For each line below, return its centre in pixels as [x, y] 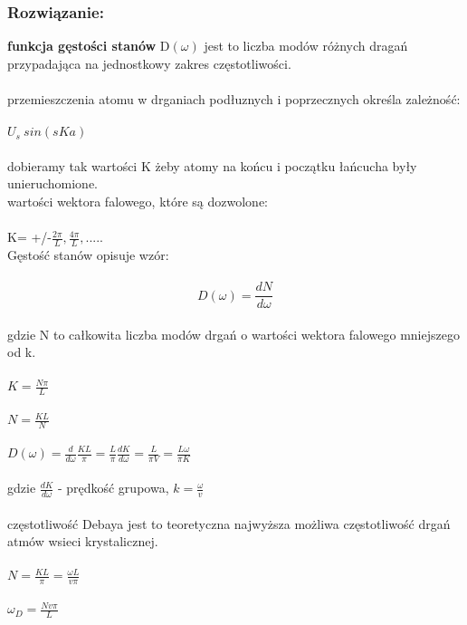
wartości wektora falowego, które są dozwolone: [138, 201]
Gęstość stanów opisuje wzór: [88, 254]
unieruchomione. [53, 183]
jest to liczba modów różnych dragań [306, 46]
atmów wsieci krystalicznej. [83, 541]
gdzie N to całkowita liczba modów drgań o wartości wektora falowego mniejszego [233, 334]
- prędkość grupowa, [113, 488]
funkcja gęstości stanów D [89, 46]
